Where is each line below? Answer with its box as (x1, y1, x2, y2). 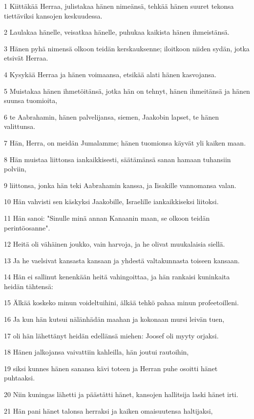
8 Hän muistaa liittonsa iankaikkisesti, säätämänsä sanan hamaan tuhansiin (4, 154, 231, 164)
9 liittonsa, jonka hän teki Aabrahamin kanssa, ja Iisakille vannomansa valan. (4, 180, 236, 190)
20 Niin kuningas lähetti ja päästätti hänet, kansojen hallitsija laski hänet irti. (4, 389, 238, 399)
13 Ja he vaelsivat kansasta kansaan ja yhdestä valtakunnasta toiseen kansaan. (4, 255, 240, 265)
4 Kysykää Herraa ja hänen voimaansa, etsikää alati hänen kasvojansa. (4, 69, 216, 79)
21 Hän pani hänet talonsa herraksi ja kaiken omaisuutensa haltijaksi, (4, 405, 213, 416)
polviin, (4, 164, 26, 174)
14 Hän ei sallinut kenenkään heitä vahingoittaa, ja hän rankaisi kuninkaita (4, 272, 230, 282)
